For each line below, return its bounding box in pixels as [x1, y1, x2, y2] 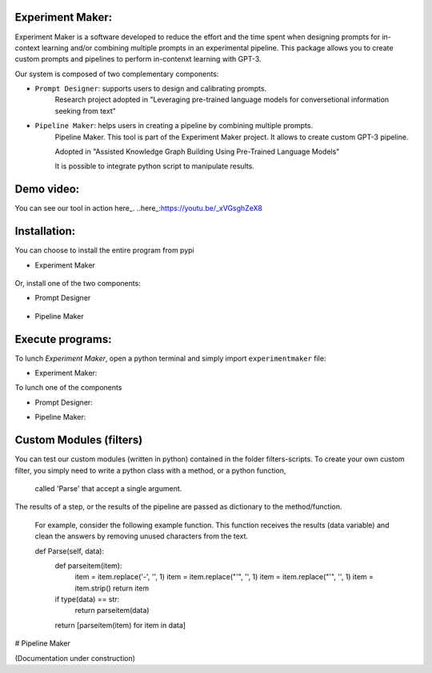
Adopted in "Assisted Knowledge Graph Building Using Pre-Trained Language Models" [54, 147, 340, 156]
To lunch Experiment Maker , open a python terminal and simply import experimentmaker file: [14, 353, 326, 363]
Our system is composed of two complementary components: [14, 69, 219, 79]
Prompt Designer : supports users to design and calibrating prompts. [34, 84, 267, 94]
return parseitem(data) [74, 606, 150, 615]
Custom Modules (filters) [14, 433, 143, 447]
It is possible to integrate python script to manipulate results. [54, 161, 255, 171]
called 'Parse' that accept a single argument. [34, 483, 182, 493]
